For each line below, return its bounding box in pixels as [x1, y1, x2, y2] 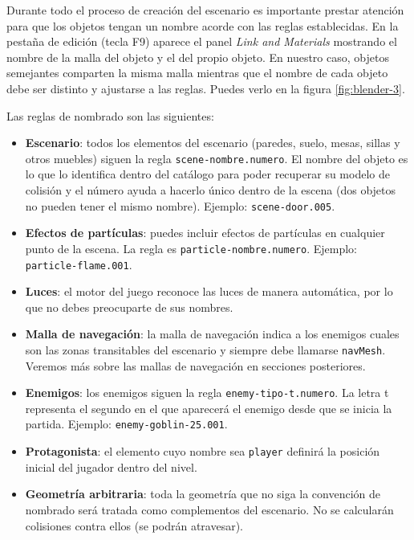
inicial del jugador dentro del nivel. [25, 458, 197, 475]
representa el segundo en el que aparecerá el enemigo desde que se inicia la [25, 399, 392, 416]
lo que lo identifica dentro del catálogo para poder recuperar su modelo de [25, 166, 390, 182]
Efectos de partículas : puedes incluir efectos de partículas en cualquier [25, 224, 385, 241]
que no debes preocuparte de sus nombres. [25, 298, 233, 315]
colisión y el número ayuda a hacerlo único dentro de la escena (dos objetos [25, 182, 396, 198]
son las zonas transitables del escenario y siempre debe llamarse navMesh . [25, 341, 386, 358]
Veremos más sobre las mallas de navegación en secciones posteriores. [25, 357, 366, 374]
